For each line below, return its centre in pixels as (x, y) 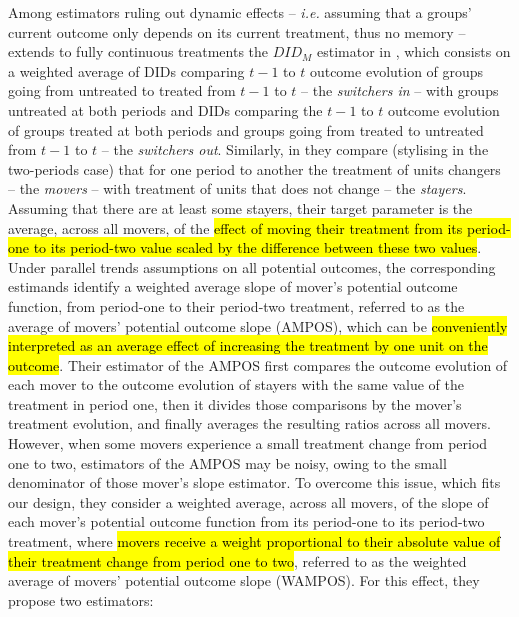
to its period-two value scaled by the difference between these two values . (257, 247)
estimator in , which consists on (414, 51)
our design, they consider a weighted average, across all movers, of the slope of (248, 501)
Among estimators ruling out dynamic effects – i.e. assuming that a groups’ (240, 12)
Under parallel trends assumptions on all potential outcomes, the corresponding (252, 266)
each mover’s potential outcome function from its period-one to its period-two (246, 521)
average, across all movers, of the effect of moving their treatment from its (235, 227)
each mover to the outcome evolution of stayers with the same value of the (236, 384)
